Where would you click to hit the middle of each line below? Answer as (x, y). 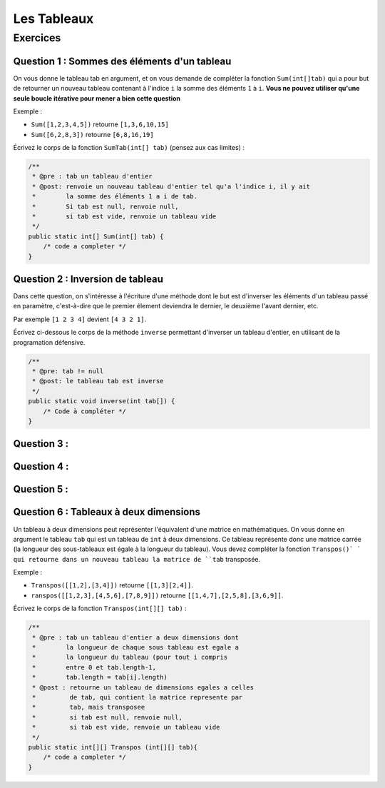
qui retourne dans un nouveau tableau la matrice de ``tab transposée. (137, 559)
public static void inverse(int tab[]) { (102, 401)
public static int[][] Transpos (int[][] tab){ (113, 747)
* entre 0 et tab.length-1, (94, 667)
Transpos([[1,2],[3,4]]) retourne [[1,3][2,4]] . (112, 585)
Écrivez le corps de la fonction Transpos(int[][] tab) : (100, 608)
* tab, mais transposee (89, 707)
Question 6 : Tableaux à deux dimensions (107, 512)
